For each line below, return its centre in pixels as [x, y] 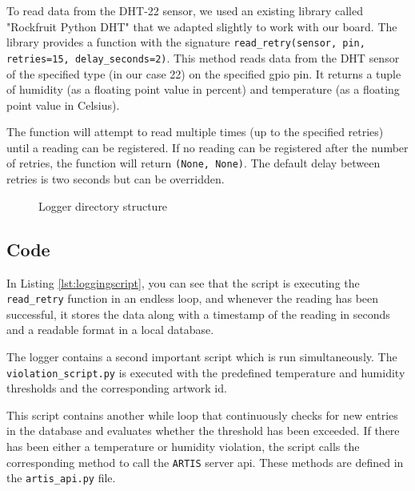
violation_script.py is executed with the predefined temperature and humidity [206, 372]
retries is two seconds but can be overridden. [116, 179]
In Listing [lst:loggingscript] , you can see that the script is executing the [183, 282]
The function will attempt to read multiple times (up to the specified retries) [195, 132]
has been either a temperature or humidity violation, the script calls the [183, 446]
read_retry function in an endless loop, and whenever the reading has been [193, 298]
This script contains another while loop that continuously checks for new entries [202, 415]
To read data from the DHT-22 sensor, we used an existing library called [185, 10]
